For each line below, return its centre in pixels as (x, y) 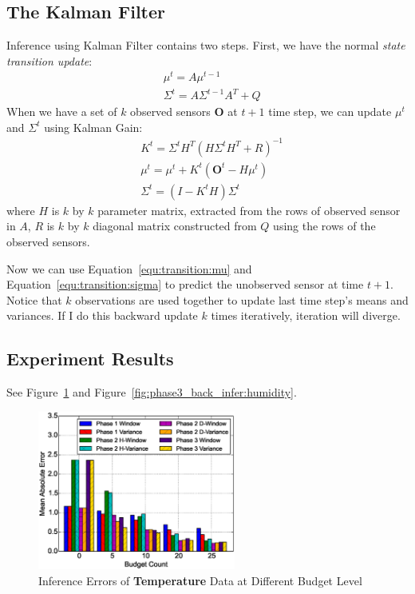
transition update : (49, 60)
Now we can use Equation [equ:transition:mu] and (129, 268)
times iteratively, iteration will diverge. (306, 315)
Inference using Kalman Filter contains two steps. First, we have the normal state (206, 45)
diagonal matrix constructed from (175, 226)
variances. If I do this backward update (102, 315)
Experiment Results (90, 359)
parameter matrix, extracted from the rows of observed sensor (249, 210)
